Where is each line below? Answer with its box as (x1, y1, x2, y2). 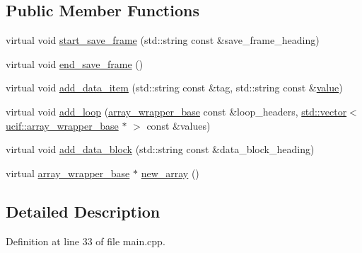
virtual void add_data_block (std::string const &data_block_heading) (6, 142, 315, 157)
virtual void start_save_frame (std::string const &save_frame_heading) (6, 33, 320, 47)
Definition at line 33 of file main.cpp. (6, 233, 165, 248)
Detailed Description (6, 200, 160, 222)
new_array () (141, 165, 199, 180)
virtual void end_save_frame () (6, 56, 144, 71)
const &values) (146, 118, 211, 133)
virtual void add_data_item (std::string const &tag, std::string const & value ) (6, 80, 343, 95)
